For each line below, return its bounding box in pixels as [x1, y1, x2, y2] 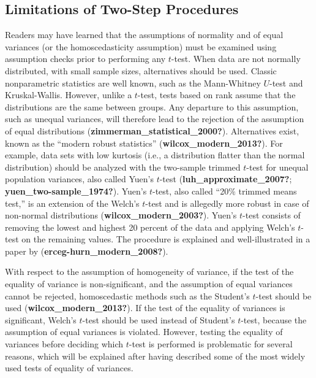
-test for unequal [246, 160, 309, 173]
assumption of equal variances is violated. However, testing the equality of [5, 325, 283, 338]
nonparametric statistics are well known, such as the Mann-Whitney [5, 76, 261, 89]
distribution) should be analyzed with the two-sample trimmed [5, 160, 241, 173]
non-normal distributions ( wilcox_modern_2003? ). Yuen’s [5, 209, 237, 222]
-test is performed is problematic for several [129, 337, 293, 350]
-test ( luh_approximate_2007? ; [159, 172, 292, 185]
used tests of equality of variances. [5, 361, 134, 374]
